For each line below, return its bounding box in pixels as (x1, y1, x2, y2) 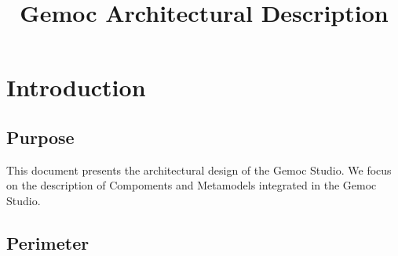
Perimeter (6, 230, 89, 254)
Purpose (6, 124, 75, 149)
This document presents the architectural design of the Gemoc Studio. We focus (6, 161, 392, 178)
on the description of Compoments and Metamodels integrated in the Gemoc (6, 177, 377, 193)
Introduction (6, 71, 146, 103)
